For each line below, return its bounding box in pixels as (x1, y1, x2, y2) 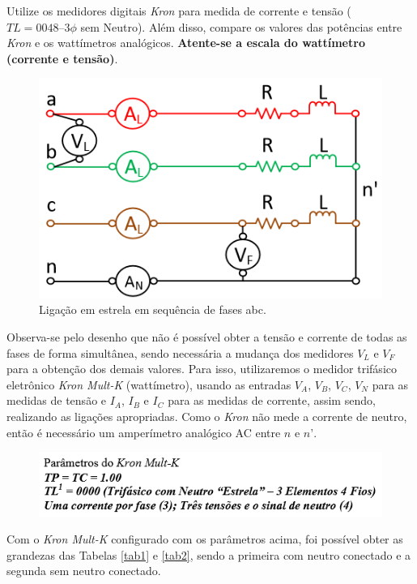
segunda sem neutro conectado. (6, 562, 161, 579)
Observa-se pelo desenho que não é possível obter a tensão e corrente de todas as (6, 328, 407, 346)
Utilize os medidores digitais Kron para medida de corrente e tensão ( (6, 2, 351, 19)
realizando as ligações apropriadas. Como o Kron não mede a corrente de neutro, (6, 408, 407, 424)
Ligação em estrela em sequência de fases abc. (39, 301, 266, 318)
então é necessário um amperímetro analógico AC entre (6, 423, 281, 440)
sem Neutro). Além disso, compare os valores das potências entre (80, 18, 402, 35)
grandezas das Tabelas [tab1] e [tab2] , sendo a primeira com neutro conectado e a (6, 546, 411, 563)
